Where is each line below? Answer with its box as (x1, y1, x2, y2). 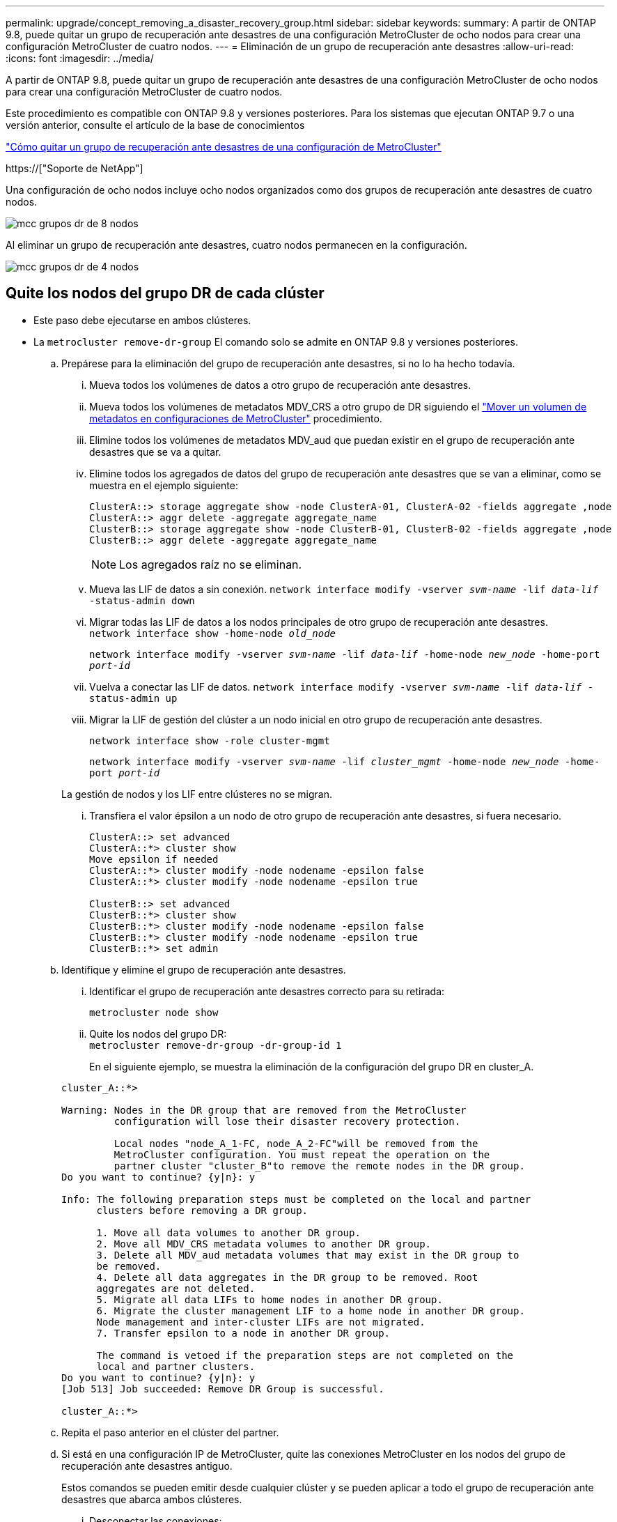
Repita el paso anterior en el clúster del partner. (61, 1426, 279, 1438)
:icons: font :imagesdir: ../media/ (6, 52, 154, 64)
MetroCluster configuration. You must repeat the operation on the (114, 1148, 490, 1160)
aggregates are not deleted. (96, 1282, 256, 1294)
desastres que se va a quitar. (89, 445, 221, 458)
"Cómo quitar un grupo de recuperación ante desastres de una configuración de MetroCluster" (6, 141, 442, 153)
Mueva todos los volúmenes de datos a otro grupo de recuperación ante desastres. (89, 378, 471, 391)
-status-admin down (89, 594, 195, 606)
